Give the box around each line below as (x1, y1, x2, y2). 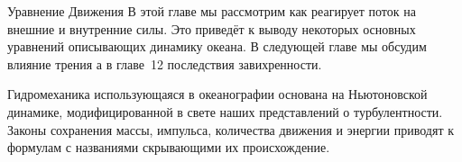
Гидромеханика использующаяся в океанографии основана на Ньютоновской (7, 85, 428, 103)
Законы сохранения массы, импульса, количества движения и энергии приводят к (7, 120, 455, 139)
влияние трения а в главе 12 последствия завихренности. (7, 54, 322, 73)
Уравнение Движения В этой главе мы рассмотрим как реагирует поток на (7, 2, 416, 20)
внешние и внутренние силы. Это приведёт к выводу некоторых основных (7, 19, 416, 38)
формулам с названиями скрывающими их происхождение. (7, 138, 330, 157)
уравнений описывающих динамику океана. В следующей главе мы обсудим (7, 37, 427, 56)
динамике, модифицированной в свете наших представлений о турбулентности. (7, 102, 443, 121)
